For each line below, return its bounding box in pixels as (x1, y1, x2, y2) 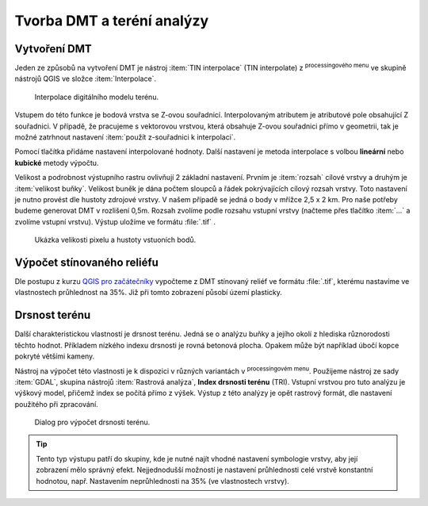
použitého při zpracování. (14, 399, 98, 408)
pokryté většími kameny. (14, 351, 95, 361)
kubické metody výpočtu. (14, 158, 99, 167)
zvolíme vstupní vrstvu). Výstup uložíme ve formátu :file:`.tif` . (14, 217, 216, 226)
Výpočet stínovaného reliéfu (14, 255, 159, 269)
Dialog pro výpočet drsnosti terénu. (34, 417, 151, 427)
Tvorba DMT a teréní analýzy (14, 12, 209, 29)
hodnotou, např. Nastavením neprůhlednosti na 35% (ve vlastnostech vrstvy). (36, 476, 289, 485)
